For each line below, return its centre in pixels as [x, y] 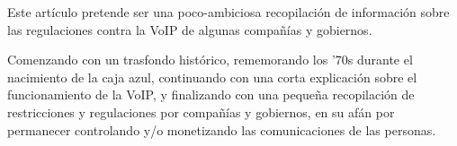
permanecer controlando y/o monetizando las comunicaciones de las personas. [222, 129]
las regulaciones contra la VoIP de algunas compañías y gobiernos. [190, 29]
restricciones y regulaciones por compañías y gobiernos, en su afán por [201, 112]
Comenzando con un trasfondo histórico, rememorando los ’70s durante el [210, 60]
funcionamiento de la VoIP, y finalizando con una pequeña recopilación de [211, 94]
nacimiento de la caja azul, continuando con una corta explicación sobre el [212, 77]
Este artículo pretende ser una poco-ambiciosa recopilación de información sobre [228, 12]
